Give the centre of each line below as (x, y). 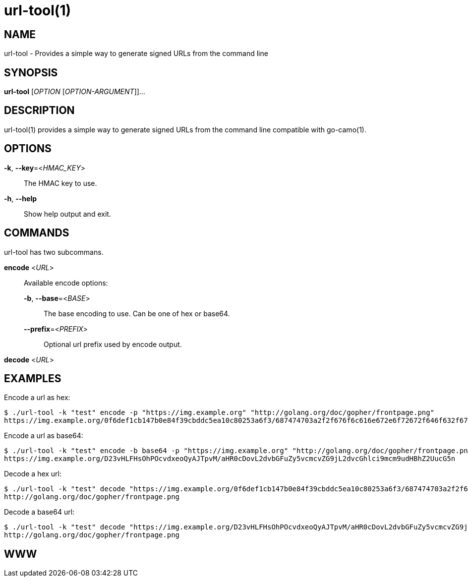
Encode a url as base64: (44, 436)
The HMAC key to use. (60, 183)
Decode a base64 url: (39, 512)
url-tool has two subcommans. (54, 252)
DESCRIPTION (39, 111)
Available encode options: (66, 283)
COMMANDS (37, 233)
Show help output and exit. (67, 214)
